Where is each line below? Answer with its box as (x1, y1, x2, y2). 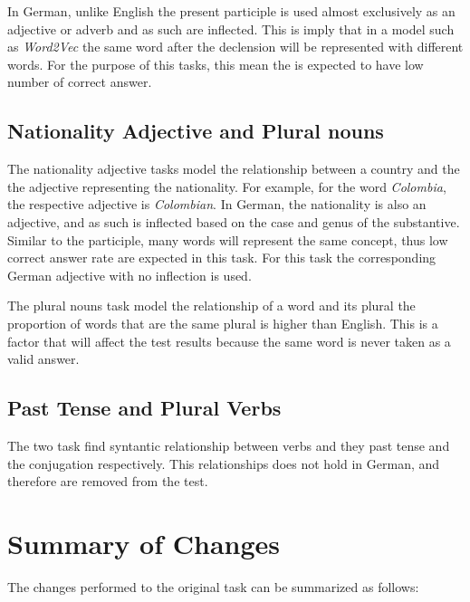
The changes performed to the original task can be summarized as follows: (7, 577, 419, 596)
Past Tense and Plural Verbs (7, 394, 282, 422)
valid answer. (7, 349, 80, 368)
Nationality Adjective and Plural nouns (7, 117, 384, 145)
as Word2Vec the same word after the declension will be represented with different (7, 37, 464, 56)
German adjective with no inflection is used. (7, 265, 252, 284)
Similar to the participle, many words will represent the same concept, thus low (7, 230, 448, 249)
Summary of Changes (7, 524, 281, 561)
